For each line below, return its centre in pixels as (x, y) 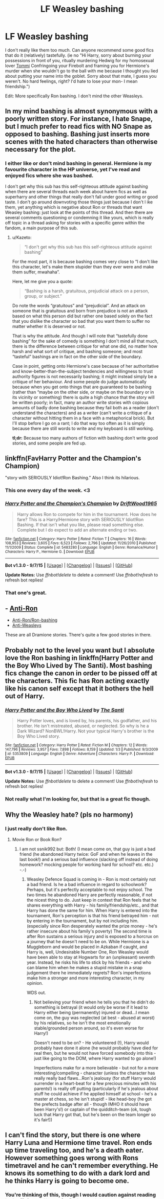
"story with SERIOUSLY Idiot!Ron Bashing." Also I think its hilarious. (72, 478)
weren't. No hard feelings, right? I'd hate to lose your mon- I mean (71, 81)
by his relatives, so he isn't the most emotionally (82, 1022)
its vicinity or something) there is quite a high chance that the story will (83, 397)
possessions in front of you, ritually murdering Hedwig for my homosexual (80, 60)
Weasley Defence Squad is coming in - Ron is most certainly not (91, 879)
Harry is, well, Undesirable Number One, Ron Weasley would (88, 952)
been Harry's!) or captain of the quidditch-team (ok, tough (92, 1109)
